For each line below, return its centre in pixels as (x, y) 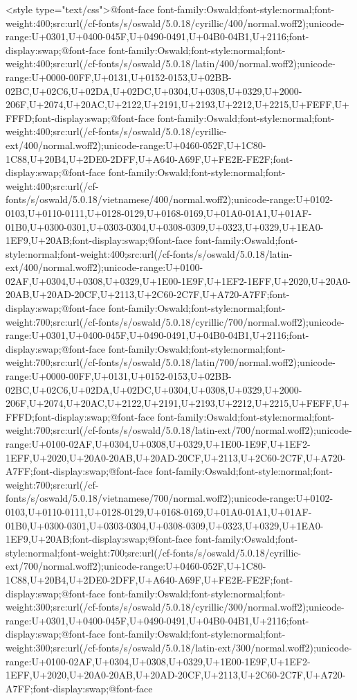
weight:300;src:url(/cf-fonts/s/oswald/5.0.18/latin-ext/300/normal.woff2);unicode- (179, 647)
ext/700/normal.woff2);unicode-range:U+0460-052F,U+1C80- (136, 566)
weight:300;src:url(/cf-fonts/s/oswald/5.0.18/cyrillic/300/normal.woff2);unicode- (175, 607)
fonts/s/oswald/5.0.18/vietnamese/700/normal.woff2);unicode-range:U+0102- (170, 498)
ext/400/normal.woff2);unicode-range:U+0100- (104, 267)
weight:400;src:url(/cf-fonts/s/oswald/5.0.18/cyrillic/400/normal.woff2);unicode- (175, 23)
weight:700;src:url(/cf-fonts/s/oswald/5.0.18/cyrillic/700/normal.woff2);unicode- (175, 321)
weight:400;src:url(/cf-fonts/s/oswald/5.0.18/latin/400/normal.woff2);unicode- (171, 63)
